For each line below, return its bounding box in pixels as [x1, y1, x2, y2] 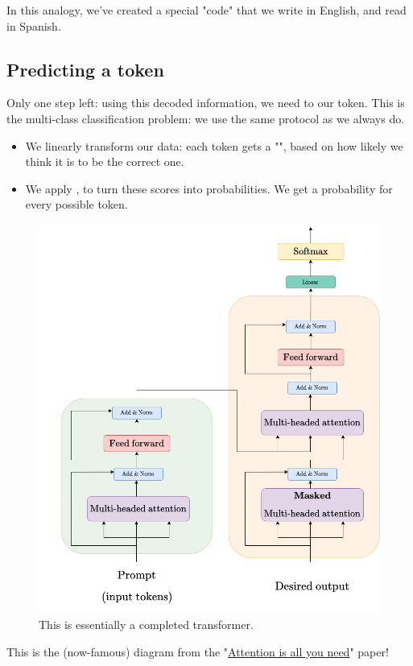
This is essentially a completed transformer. [39, 616, 254, 633]
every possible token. [25, 196, 128, 213]
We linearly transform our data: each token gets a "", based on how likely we [25, 137, 403, 154]
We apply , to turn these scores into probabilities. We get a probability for [25, 180, 393, 196]
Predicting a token [6, 56, 164, 81]
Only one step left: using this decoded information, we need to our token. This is [6, 94, 405, 111]
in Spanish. [6, 17, 61, 34]
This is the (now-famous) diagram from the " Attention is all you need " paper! [6, 643, 389, 660]
